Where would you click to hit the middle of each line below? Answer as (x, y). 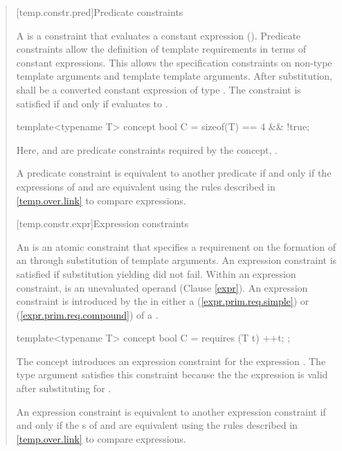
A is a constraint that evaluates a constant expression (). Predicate (159, 35)
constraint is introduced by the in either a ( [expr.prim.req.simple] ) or (163, 301)
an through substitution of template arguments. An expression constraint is (177, 260)
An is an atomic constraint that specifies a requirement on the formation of (176, 246)
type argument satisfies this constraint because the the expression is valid (172, 374)
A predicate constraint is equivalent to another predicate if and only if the (174, 173)
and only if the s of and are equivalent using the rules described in (157, 425)
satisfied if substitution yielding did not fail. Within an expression (156, 273)
